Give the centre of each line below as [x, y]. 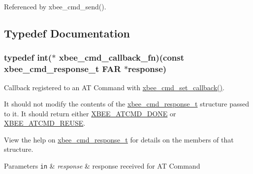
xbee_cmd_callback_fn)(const [122, 57]
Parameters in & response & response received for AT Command [102, 166]
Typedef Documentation [67, 33]
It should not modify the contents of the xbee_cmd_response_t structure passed [127, 104]
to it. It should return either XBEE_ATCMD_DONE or [90, 113]
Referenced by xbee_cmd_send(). [55, 6]
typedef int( [28, 57]
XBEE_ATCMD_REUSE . [45, 123]
